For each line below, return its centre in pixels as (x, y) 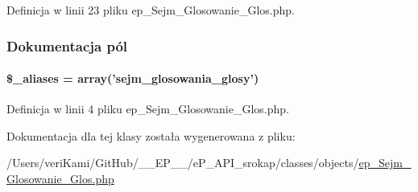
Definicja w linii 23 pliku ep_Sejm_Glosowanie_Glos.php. (151, 10)
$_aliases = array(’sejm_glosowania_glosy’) (133, 78)
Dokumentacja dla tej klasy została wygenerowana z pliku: (151, 135)
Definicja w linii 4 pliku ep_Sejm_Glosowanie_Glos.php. (148, 109)
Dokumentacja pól (67, 45)
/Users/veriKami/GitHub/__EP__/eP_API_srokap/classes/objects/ (183, 163)
